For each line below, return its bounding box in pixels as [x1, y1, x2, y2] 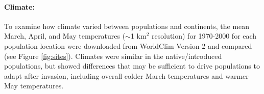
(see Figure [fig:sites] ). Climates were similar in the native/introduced [4, 50, 222, 61]
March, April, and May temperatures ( [4, 30, 126, 41]
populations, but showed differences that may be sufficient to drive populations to [4, 60, 260, 71]
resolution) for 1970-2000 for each [151, 30, 257, 41]
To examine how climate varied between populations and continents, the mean [4, 20, 250, 31]
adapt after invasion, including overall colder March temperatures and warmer [4, 70, 249, 81]
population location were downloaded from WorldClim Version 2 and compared [4, 40, 252, 51]
